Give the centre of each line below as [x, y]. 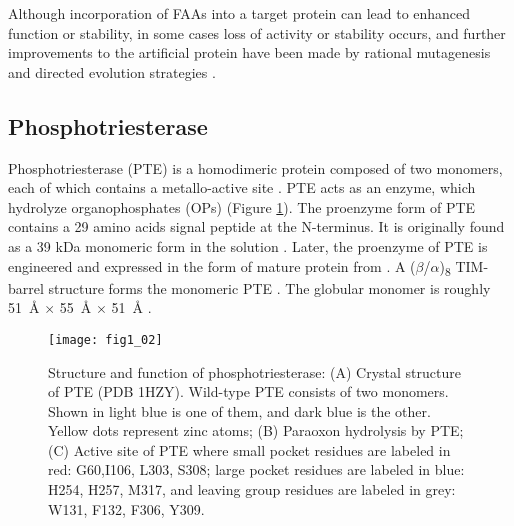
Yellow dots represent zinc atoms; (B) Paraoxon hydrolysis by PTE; [256, 430]
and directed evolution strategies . [112, 71]
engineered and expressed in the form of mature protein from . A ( [212, 265]
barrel [26, 287]
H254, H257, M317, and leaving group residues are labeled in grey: [252, 489]
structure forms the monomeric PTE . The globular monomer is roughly [269, 287]
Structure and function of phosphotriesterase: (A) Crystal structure [254, 371]
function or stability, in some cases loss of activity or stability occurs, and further [257, 32]
